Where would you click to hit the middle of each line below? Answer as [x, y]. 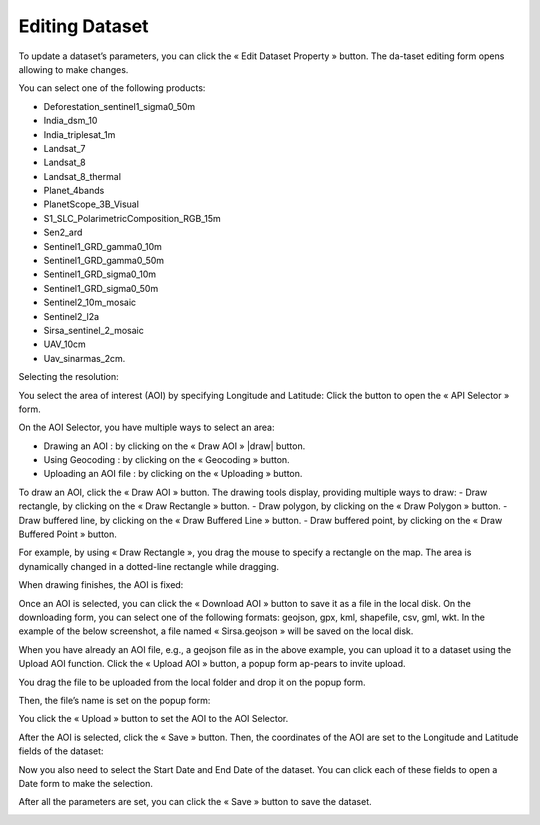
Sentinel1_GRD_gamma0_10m [102, 246]
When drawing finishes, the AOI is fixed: [101, 585]
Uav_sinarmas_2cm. [84, 358]
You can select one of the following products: [112, 88]
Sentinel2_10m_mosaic [90, 302]
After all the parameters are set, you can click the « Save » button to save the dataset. [195, 802]
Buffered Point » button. [67, 534]
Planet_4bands [74, 191]
